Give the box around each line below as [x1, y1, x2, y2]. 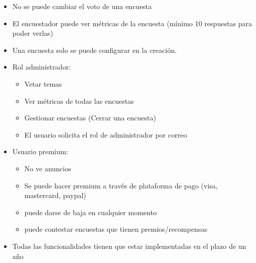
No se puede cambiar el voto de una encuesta [12, 1, 152, 11]
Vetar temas [24, 78, 62, 89]
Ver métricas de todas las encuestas [24, 95, 134, 106]
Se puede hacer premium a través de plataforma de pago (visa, [24, 180, 218, 190]
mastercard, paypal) [24, 190, 86, 201]
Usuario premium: [12, 146, 69, 157]
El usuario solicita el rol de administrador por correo [24, 129, 187, 140]
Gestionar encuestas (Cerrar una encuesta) [24, 112, 156, 123]
